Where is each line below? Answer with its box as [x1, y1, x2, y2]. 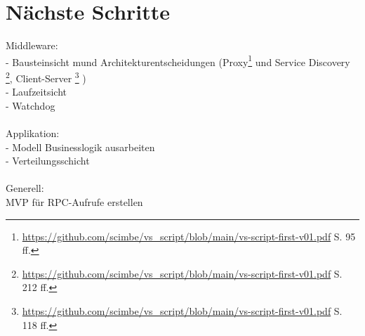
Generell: [6, 181, 44, 195]
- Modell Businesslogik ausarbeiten [6, 139, 155, 154]
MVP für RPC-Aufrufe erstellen [6, 194, 143, 209]
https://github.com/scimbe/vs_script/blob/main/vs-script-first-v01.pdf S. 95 [22, 228, 356, 243]
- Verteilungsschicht [6, 153, 90, 168]
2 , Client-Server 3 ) [6, 68, 86, 85]
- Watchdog [6, 98, 55, 112]
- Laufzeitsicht [6, 84, 67, 99]
